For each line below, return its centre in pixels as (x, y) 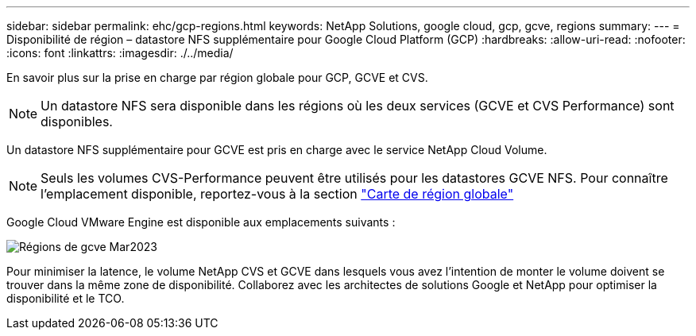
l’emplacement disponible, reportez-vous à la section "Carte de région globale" (277, 194)
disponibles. (77, 122)
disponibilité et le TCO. (66, 298)
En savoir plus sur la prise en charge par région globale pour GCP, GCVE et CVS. (217, 77)
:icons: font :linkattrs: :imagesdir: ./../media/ (120, 53)
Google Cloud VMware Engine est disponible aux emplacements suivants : (201, 222)
